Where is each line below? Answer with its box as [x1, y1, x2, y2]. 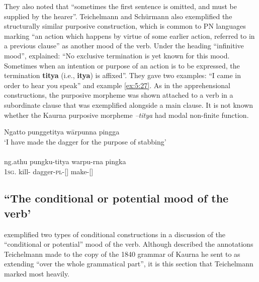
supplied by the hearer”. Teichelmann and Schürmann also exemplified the [4, 11, 232, 21]
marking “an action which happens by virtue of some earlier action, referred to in [4, 30, 255, 41]
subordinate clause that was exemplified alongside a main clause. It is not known [4, 99, 253, 110]
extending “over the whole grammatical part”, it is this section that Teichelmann [4, 258, 253, 269]
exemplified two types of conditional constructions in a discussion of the [4, 229, 225, 239]
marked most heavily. [4, 268, 70, 279]
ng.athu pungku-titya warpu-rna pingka [4, 156, 126, 166]
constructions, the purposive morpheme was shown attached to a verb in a [4, 90, 233, 100]
